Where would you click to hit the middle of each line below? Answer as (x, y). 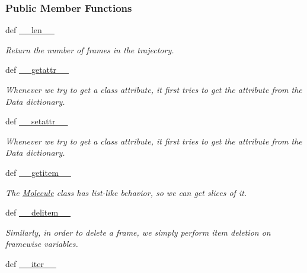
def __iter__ (31, 263)
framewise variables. (42, 244)
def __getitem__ (38, 172)
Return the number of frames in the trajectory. (90, 49)
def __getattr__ (37, 70)
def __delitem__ (38, 212)
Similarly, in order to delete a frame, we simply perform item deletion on (138, 232)
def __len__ (30, 30)
